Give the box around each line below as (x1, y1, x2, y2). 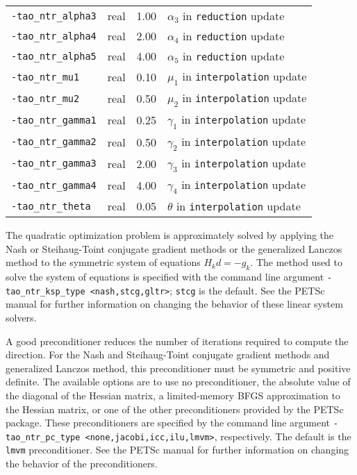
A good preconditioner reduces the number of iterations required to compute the (6, 333, 349, 348)
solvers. (6, 310, 37, 325)
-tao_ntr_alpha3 (11, 10, 97, 22)
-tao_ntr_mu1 (11, 71, 80, 83)
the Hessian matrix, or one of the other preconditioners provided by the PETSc (6, 401, 344, 416)
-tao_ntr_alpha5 (11, 50, 97, 62)
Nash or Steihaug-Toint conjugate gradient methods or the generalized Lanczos (6, 241, 342, 256)
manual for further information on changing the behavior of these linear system (6, 297, 343, 311)
